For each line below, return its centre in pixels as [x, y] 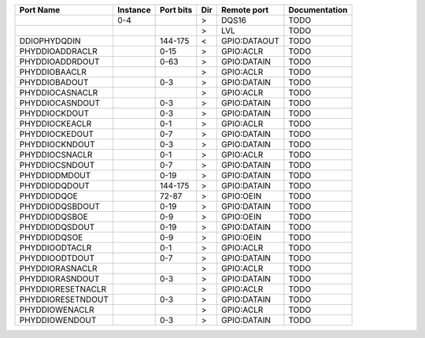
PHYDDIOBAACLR [53, 72]
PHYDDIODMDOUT [55, 175]
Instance [134, 10]
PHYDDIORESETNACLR [63, 289]
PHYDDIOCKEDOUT [57, 134]
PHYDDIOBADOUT [54, 82]
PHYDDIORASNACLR [58, 268]
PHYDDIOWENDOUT [58, 320]
